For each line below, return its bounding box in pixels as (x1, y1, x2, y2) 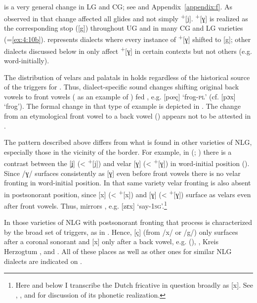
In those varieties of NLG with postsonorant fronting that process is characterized (4, 217, 252, 227)
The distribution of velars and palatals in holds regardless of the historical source (4, 72, 250, 82)
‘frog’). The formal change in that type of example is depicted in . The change (4, 101, 241, 111)
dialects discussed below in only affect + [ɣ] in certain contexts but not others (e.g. (4, 44, 252, 56)
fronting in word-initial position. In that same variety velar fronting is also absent (4, 177, 251, 188)
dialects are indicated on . (4, 256, 83, 266)
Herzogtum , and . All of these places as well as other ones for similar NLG (4, 246, 232, 256)
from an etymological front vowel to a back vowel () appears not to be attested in (4, 110, 251, 121)
